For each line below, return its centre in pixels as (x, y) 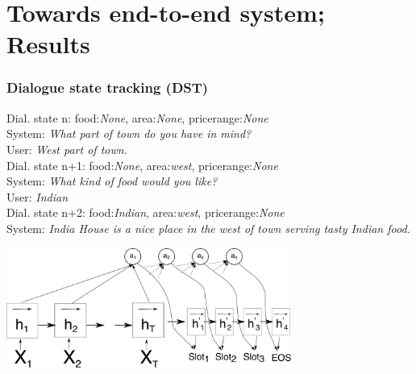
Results (48, 44)
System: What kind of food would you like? (112, 181)
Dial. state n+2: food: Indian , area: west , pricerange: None (146, 212)
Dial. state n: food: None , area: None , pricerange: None (137, 117)
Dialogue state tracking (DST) (108, 87)
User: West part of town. (67, 149)
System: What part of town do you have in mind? (129, 133)
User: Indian (37, 196)
